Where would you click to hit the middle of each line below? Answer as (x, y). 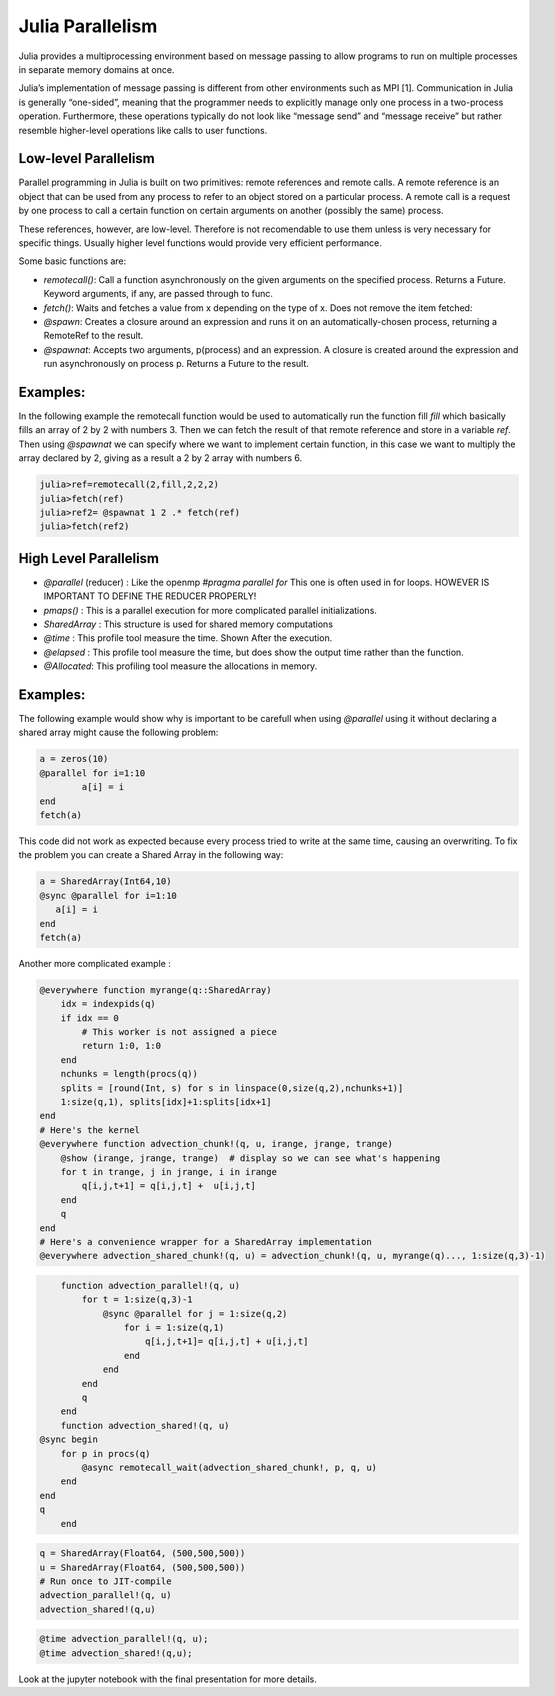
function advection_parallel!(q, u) (150, 1285)
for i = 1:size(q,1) (174, 1328)
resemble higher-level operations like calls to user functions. (143, 130)
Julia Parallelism (88, 26)
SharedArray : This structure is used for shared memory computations (188, 624)
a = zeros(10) (74, 759)
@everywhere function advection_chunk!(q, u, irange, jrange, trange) (216, 1144)
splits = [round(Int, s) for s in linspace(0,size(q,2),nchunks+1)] (232, 1088)
